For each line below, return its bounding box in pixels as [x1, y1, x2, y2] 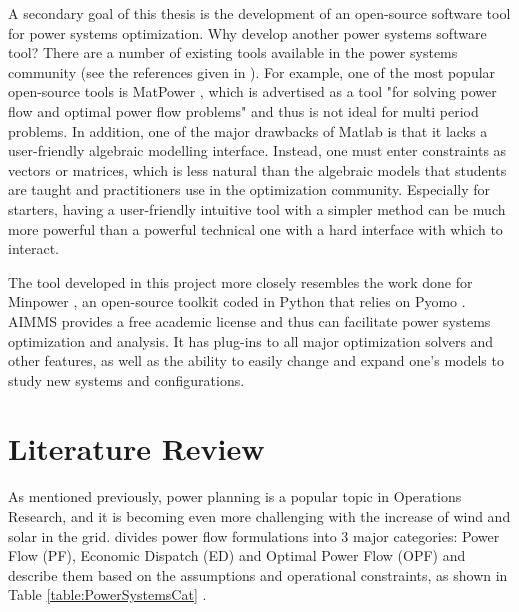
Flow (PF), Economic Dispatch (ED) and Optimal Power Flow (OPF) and [8, 545, 466, 566]
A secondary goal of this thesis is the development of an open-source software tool [8, 3, 511, 23]
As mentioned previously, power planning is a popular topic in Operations [8, 486, 462, 507]
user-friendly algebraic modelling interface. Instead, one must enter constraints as [8, 140, 507, 161]
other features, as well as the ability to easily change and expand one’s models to [8, 350, 504, 371]
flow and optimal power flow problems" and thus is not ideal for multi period [8, 100, 479, 121]
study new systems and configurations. [8, 369, 245, 390]
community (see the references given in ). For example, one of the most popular [8, 61, 496, 82]
